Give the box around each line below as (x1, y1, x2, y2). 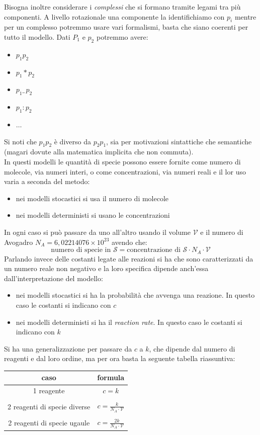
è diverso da (54, 136, 91, 146)
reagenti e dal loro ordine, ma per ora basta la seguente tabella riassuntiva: (4, 353, 235, 364)
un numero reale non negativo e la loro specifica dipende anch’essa (4, 263, 209, 274)
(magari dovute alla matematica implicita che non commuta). (4, 146, 194, 157)
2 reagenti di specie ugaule (8, 417, 90, 428)
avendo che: (111, 236, 147, 247)
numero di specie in (51, 246, 111, 254)
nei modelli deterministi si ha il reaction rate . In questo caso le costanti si (16, 316, 242, 327)
